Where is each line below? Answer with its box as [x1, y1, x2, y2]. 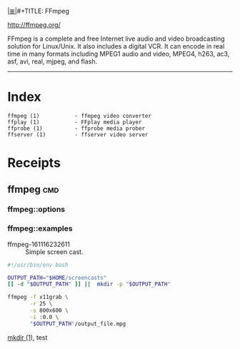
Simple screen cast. [25, 247, 84, 256]
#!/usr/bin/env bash [7, 261, 69, 268]
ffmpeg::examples [7, 223, 73, 233]
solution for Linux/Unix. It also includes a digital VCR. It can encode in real [7, 42, 225, 50]
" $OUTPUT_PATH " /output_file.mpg [29, 320, 126, 328]
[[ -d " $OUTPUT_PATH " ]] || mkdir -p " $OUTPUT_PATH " [7, 280, 171, 288]
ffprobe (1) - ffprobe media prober [7, 125, 145, 132]
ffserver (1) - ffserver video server [7, 131, 149, 138]
